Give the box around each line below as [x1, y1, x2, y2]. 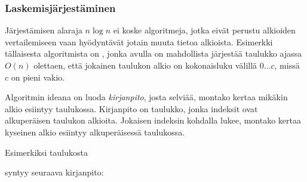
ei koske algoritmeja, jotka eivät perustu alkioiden [113, 24, 296, 36]
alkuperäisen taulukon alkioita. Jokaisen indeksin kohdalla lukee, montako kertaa [5, 114, 302, 127]
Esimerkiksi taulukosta [5, 146, 88, 158]
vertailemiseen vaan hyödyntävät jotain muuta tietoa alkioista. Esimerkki [5, 35, 273, 48]
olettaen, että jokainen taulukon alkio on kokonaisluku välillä [33, 59, 257, 71]
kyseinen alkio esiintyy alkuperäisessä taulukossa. [5, 125, 185, 138]
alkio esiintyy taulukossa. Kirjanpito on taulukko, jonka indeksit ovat [5, 102, 258, 115]
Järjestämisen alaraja [5, 24, 82, 36]
